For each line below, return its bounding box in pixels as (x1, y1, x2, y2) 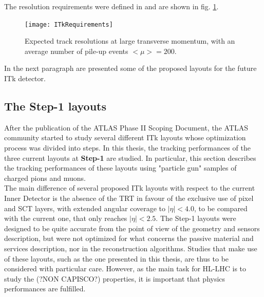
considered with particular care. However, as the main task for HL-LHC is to (4, 263, 247, 274)
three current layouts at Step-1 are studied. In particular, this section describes (4, 152, 256, 163)
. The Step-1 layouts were (156, 213, 236, 224)
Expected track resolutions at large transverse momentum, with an (25, 35, 235, 46)
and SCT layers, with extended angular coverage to (4, 202, 166, 213)
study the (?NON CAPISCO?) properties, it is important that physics (4, 273, 225, 284)
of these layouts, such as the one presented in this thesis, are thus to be (4, 253, 229, 264)
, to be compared (194, 202, 248, 213)
